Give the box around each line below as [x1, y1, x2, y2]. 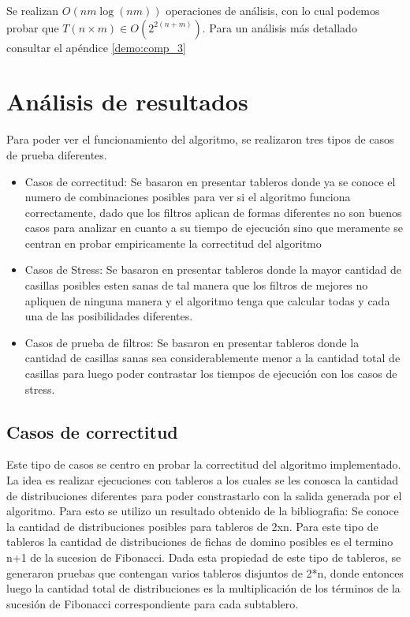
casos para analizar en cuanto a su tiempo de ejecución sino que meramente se [24, 219, 403, 236]
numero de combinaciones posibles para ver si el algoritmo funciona [24, 189, 351, 205]
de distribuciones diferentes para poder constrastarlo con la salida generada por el [6, 487, 402, 503]
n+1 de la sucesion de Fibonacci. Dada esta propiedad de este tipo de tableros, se [6, 548, 401, 565]
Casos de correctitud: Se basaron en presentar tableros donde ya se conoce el [24, 173, 396, 189]
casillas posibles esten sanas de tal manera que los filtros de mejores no [24, 277, 368, 294]
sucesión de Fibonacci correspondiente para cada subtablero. [6, 595, 299, 611]
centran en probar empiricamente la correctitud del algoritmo [24, 234, 322, 251]
